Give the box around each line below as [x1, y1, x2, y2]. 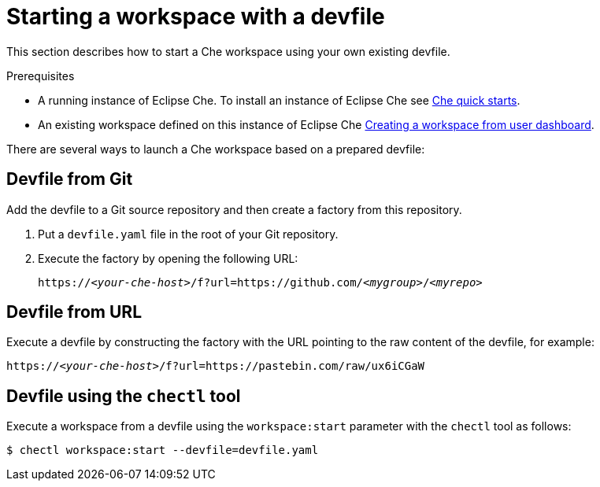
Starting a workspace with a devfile [6, 3, 385, 30]
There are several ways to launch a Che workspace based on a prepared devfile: [6, 142, 425, 156]
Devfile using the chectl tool [6, 386, 241, 406]
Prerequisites [6, 68, 75, 83]
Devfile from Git [6, 169, 133, 190]
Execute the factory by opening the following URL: [38, 251, 298, 265]
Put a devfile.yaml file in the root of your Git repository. [38, 227, 339, 241]
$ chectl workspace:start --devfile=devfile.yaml [6, 444, 319, 457]
